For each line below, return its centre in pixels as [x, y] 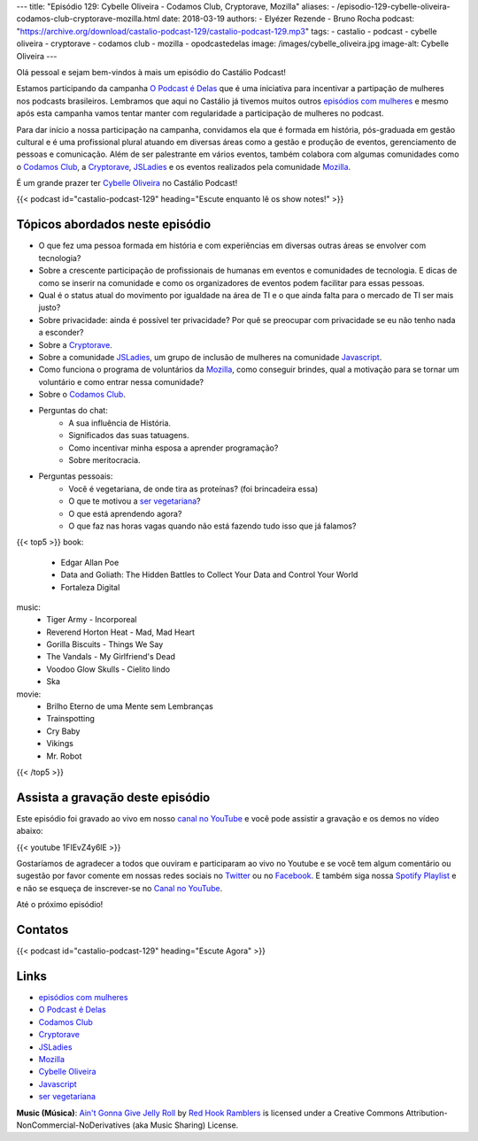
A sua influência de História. [120, 423]
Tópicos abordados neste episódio [114, 224]
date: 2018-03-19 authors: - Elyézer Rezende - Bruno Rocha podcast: [288, 19]
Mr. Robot [64, 756]
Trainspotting [70, 719]
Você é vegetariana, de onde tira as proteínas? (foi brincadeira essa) [193, 489]
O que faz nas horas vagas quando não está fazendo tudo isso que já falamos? [212, 526]
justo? [50, 308]
